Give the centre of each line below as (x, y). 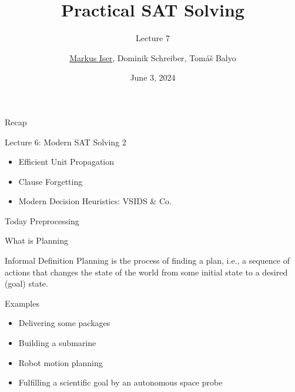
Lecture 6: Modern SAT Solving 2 (66, 142)
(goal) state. (26, 283)
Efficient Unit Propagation (66, 162)
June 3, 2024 (153, 77)
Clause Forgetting (51, 181)
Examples (22, 303)
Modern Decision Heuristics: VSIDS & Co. (95, 201)
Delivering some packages (64, 323)
